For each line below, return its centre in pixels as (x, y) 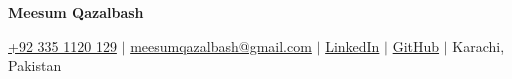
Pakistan (35, 65)
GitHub (416, 45)
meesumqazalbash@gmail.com (221, 45)
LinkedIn (352, 45)
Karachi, (478, 45)
